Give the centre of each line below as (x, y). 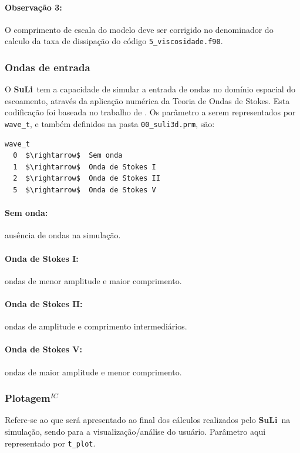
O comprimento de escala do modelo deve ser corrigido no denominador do (139, 29)
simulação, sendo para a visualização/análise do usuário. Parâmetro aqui (135, 432)
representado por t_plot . (50, 443)
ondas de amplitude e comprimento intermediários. (96, 326)
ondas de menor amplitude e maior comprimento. (93, 280)
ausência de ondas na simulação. (63, 235)
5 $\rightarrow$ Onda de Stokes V (85, 190)
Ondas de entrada (48, 67)
